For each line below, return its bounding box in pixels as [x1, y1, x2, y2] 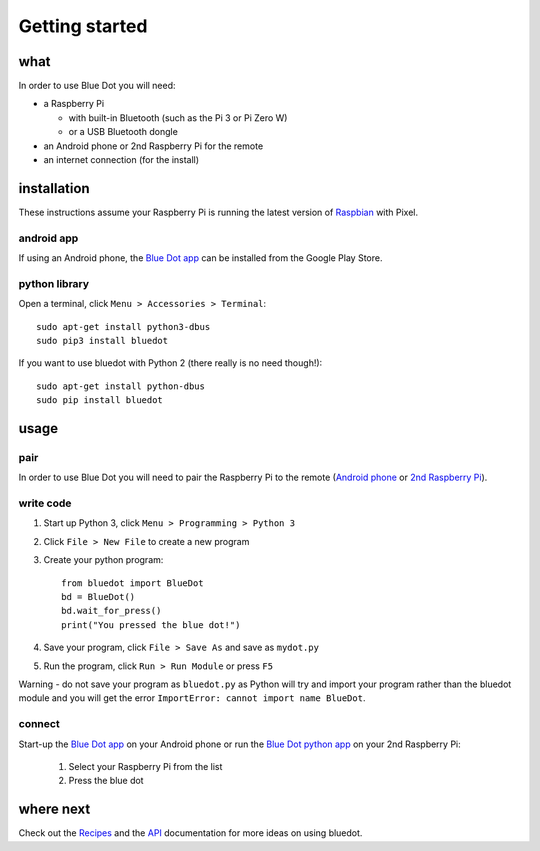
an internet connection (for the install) [43, 154, 200, 166]
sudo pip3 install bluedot [36, 335, 169, 346]
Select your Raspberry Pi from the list [68, 760, 223, 772]
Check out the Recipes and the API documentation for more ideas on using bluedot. [18, 827, 363, 839]
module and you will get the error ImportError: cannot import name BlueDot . [18, 692, 366, 704]
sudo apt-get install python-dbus [36, 380, 205, 392]
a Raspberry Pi [43, 98, 105, 110]
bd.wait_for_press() [61, 605, 162, 617]
